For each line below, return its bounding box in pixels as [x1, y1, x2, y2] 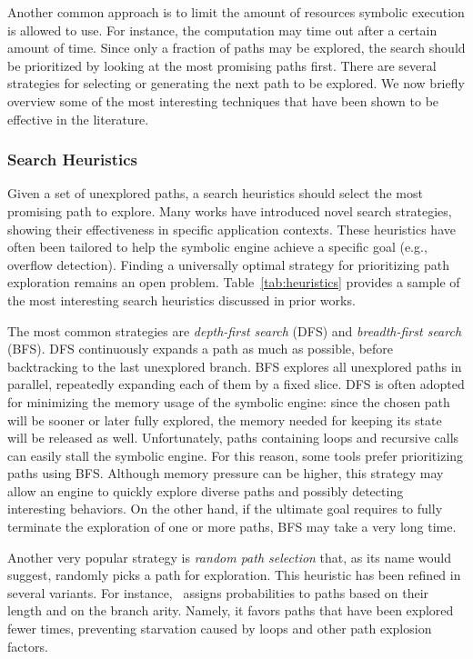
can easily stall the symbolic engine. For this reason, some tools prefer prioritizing [7, 445, 464, 464]
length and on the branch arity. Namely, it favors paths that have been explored [7, 601, 454, 620]
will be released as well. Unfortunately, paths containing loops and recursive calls [7, 428, 459, 447]
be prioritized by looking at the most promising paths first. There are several [7, 55, 437, 75]
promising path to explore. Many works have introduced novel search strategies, [7, 201, 452, 220]
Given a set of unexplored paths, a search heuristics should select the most [7, 184, 423, 203]
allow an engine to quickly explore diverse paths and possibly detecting [7, 481, 404, 500]
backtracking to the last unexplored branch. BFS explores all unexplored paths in [7, 356, 462, 375]
